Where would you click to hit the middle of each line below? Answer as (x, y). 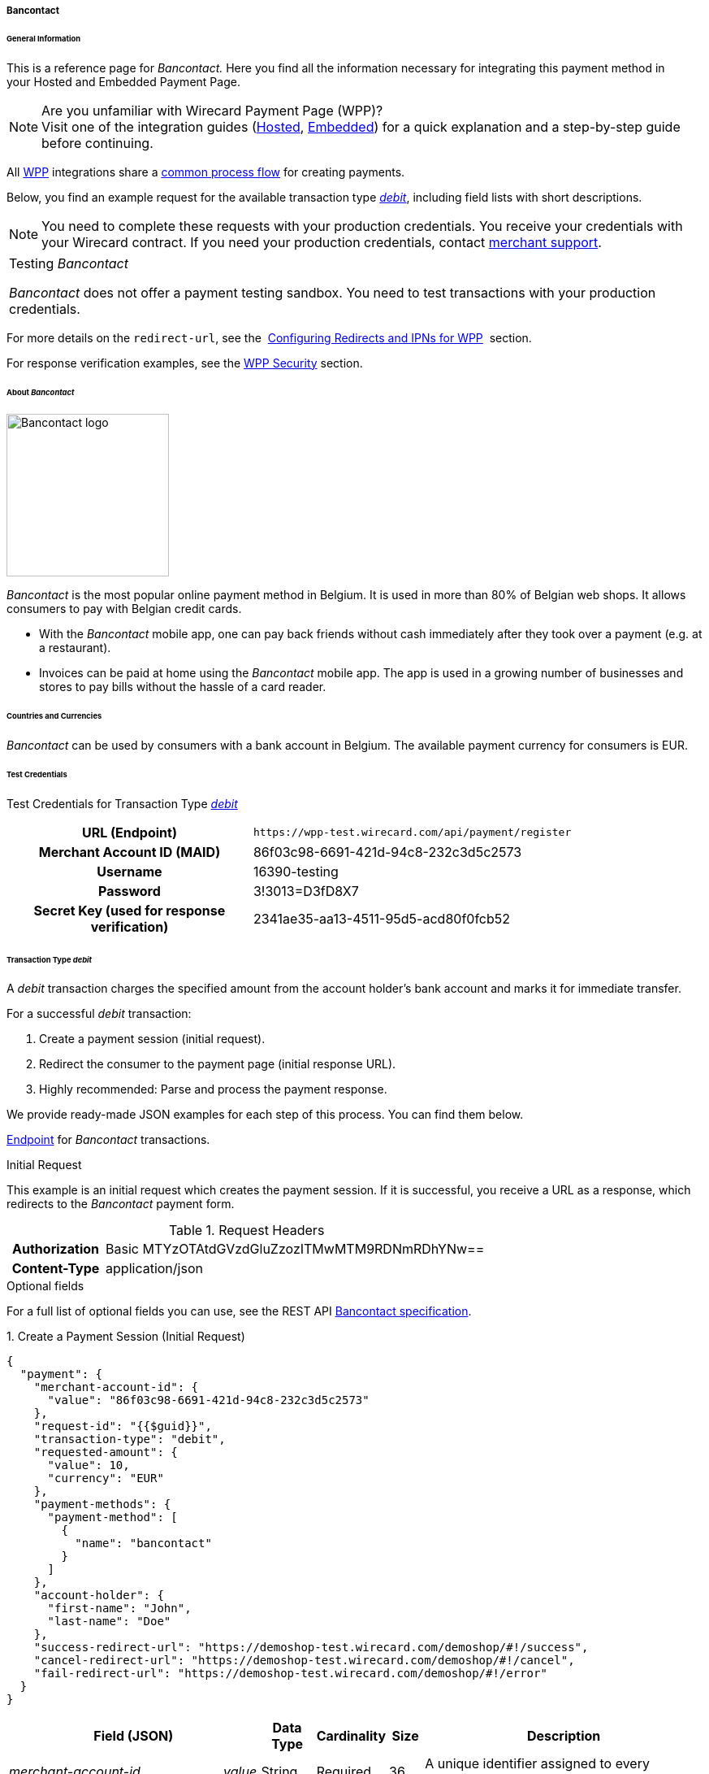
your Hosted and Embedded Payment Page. (123, 81)
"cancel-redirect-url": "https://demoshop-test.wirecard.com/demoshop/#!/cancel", (304, 1661)
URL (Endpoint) (129, 832)
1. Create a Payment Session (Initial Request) (126, 1337)
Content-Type (56, 1269)
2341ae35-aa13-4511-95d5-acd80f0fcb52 (382, 918)
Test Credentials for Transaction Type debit (122, 803)
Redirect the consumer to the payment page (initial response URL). (218, 1064)
